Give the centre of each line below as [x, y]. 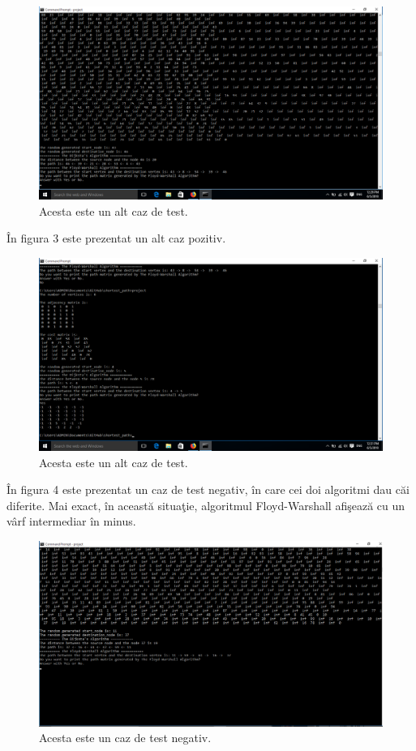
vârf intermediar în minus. [71, 521]
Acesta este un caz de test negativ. [125, 738]
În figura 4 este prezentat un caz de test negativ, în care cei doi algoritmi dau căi [208, 489]
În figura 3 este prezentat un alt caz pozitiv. [116, 238]
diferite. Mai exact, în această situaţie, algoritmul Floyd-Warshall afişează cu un [206, 505]
